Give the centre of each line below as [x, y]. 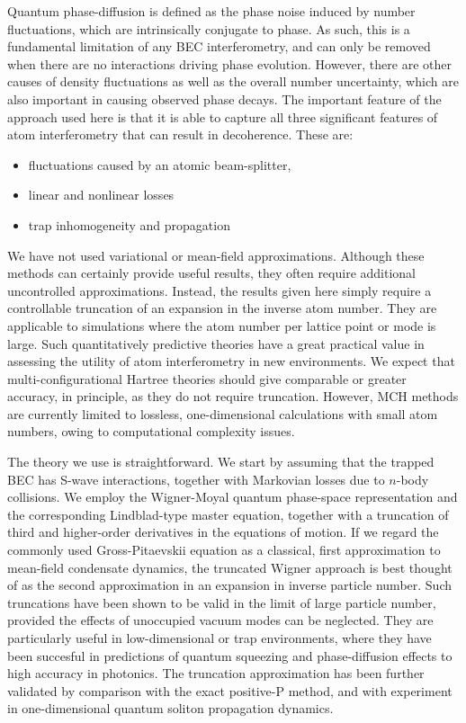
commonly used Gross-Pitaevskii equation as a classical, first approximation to [224, 550]
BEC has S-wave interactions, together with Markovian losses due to [196, 479]
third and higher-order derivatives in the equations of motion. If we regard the [223, 532]
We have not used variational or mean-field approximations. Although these [216, 255]
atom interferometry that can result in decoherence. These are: [180, 134]
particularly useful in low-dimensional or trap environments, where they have [220, 638]
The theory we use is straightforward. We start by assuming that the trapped [221, 462]
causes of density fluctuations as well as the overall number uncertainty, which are [233, 81]
